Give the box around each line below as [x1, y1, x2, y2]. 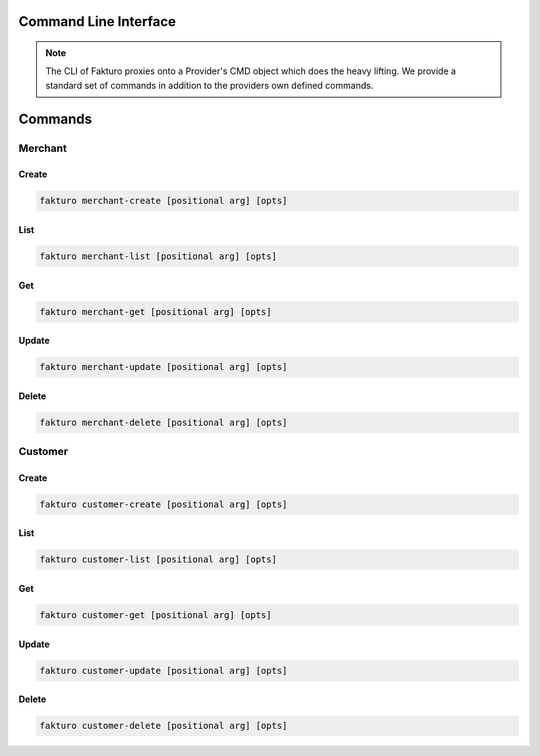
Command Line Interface [18, 13, 177, 30]
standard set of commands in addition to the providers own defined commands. [45, 79, 374, 91]
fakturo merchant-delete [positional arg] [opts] [39, 416, 288, 428]
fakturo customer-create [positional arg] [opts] [39, 498, 288, 510]
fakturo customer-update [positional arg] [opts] [39, 665, 288, 676]
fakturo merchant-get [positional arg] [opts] [39, 306, 272, 317]
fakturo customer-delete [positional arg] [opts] [39, 720, 288, 732]
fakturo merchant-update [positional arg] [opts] [39, 361, 288, 373]
